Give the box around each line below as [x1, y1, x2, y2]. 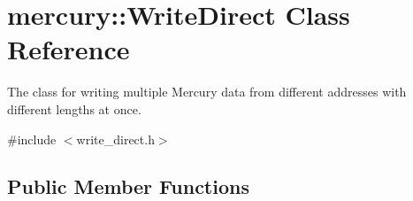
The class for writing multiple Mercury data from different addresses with [7, 82, 407, 101]
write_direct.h [76, 129, 155, 148]
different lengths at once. [7, 99, 141, 118]
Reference [7, 31, 130, 67]
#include [7, 129, 57, 148]
